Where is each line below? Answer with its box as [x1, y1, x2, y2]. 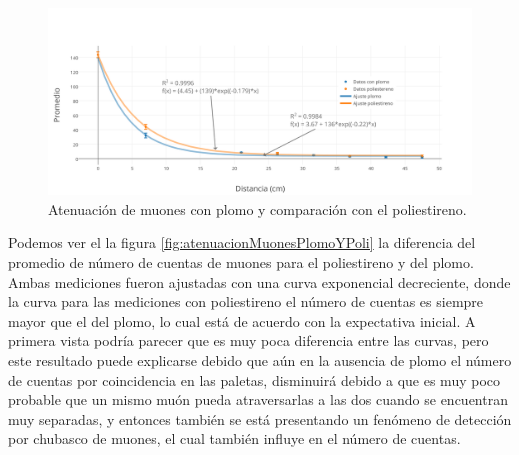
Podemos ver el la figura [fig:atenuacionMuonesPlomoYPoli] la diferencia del [8, 232, 476, 253]
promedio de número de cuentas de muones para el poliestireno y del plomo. [8, 251, 474, 272]
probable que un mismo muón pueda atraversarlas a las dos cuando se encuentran [8, 389, 508, 410]
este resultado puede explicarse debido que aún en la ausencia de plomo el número [8, 349, 512, 370]
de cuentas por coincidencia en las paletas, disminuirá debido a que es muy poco [8, 369, 500, 390]
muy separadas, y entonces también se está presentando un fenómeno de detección [8, 408, 512, 429]
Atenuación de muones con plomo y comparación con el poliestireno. [48, 198, 467, 219]
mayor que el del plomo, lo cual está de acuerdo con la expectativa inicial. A [8, 310, 476, 331]
